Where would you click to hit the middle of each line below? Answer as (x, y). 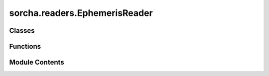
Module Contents (37, 62)
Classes (22, 31)
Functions (25, 46)
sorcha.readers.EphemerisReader (81, 13)
